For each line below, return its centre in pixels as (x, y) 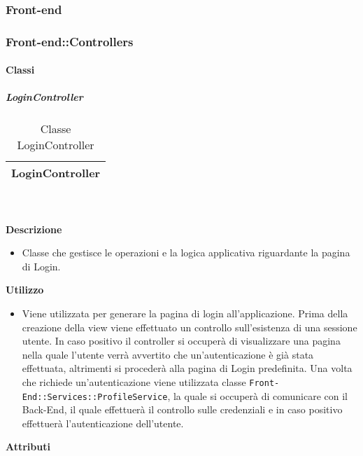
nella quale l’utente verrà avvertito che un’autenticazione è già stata (168, 354)
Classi (20, 70)
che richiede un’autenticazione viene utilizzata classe (134, 381)
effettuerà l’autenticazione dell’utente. (103, 423)
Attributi (28, 447)
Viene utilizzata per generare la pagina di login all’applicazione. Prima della (185, 313)
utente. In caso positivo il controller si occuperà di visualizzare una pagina (181, 341)
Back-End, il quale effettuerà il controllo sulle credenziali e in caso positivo (182, 409)
